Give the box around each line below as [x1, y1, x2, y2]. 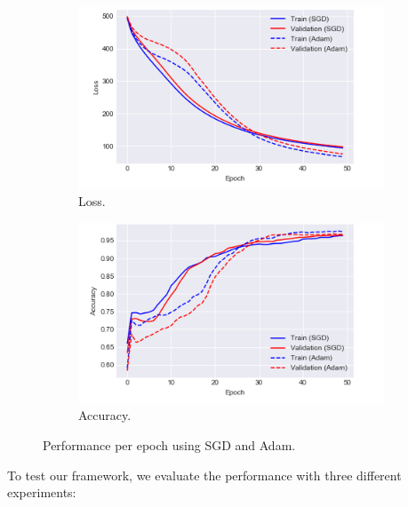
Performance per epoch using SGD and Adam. [43, 436, 296, 455]
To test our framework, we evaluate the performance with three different [7, 465, 402, 484]
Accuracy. [78, 406, 132, 424]
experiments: [7, 483, 76, 502]
